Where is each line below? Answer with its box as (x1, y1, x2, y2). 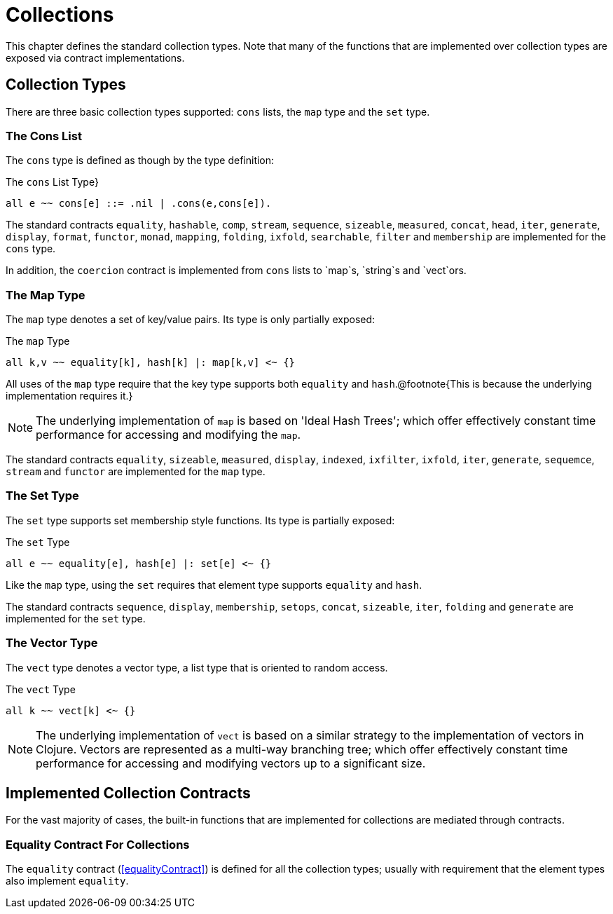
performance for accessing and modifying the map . (36, 428, 301, 442)
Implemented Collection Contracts (6, 784, 251, 803)
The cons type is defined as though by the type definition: (6, 154, 275, 167)
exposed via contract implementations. (6, 51, 185, 64)
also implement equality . (6, 875, 129, 887)
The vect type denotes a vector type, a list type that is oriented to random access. (6, 661, 388, 674)
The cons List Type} (6, 176, 99, 189)
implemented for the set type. (6, 612, 146, 625)
